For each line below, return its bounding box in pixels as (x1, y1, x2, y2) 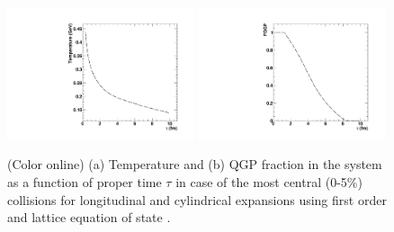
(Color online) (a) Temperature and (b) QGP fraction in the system (7, 155, 382, 174)
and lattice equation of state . (7, 208, 171, 227)
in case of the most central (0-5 (175, 173, 347, 191)
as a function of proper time (7, 173, 162, 191)
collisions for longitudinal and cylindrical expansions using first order (7, 190, 387, 209)
